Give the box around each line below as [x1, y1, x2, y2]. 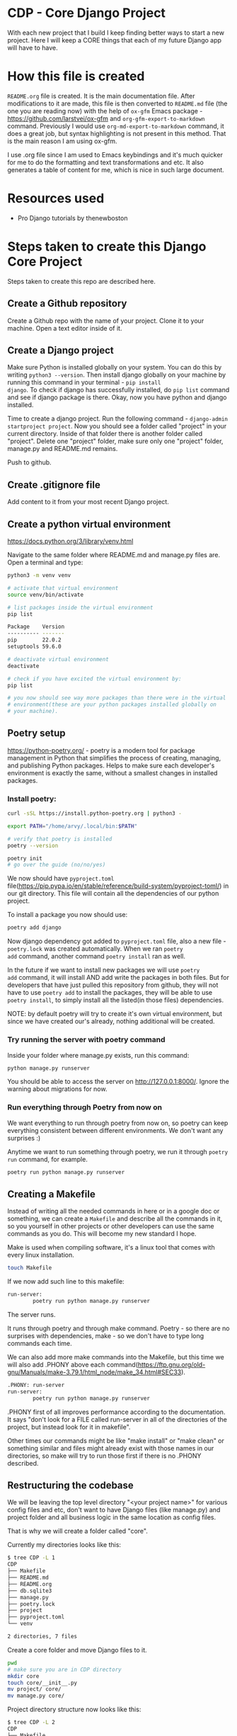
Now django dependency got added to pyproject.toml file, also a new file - [7, 937, 226, 946]
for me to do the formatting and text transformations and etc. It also [7, 158, 204, 166]
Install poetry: [7, 794, 57, 804]
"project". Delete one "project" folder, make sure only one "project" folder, [7, 437, 224, 445]
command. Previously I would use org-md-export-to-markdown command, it [7, 122, 224, 130]
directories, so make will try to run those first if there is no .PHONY [7, 1451, 202, 1460]
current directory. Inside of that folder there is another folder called [7, 430, 203, 438]
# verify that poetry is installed [7, 835, 112, 843]
